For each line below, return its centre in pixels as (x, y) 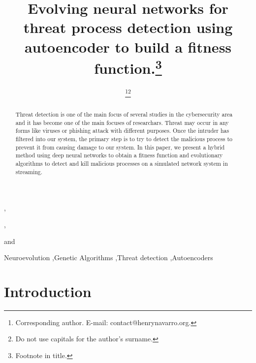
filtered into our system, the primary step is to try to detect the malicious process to (124, 139)
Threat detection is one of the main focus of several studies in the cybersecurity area (124, 114)
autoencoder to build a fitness (128, 46)
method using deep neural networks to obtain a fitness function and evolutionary (119, 155)
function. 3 (128, 67)
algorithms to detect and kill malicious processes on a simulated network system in (122, 163)
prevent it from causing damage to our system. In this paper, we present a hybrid (120, 147)
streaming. (29, 171)
